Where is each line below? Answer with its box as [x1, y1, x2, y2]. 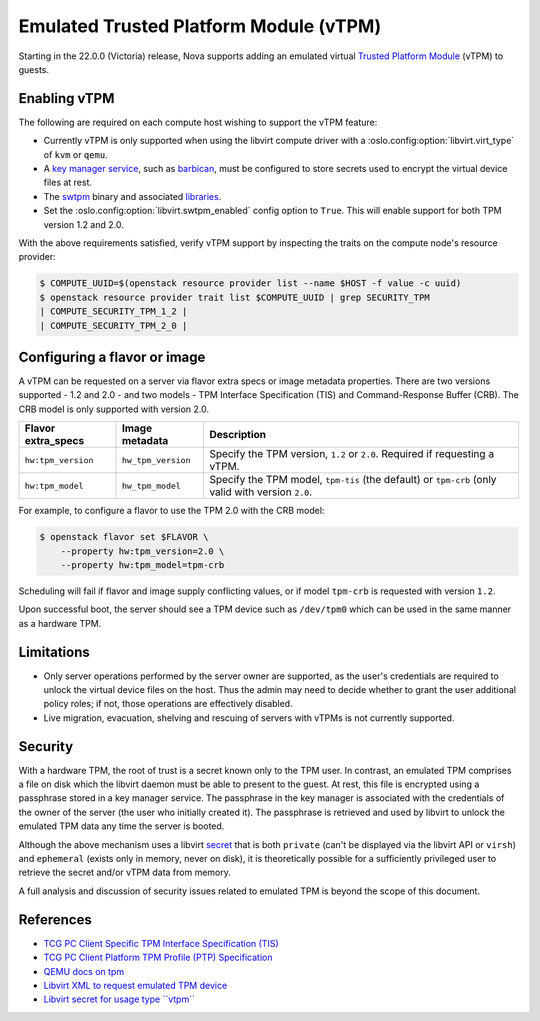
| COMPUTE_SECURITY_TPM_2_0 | [39, 320, 188, 331]
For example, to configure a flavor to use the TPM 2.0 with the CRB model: [18, 505, 325, 517]
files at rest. [43, 176, 93, 189]
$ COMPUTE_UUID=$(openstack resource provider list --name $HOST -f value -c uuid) [39, 278, 462, 289]
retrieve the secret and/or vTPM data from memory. [18, 866, 232, 879]
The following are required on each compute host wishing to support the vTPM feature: [18, 116, 378, 128]
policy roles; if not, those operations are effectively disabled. [43, 698, 294, 710]
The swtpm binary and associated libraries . [43, 190, 222, 202]
